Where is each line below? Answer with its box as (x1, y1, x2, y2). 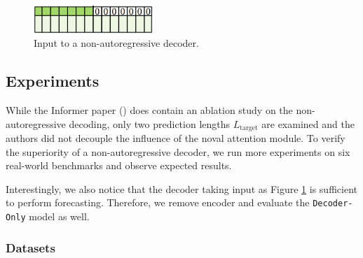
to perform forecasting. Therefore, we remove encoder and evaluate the (6, 195, 310, 210)
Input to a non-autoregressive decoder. (34, 36, 199, 50)
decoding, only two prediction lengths (69, 116, 231, 131)
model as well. (29, 209, 90, 224)
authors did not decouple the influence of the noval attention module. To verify (6, 131, 345, 145)
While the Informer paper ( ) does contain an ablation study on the (6, 103, 293, 117)
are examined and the (261, 116, 355, 131)
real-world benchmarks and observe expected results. (6, 158, 232, 173)
